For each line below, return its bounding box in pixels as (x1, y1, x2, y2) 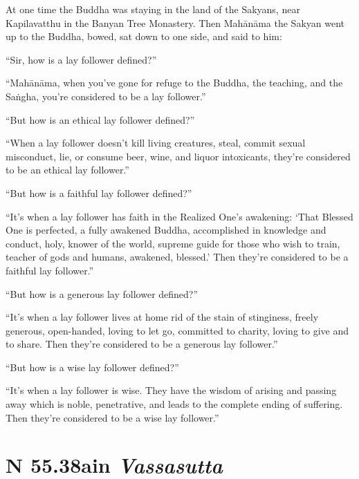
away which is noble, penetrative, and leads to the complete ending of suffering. (6, 397, 343, 411)
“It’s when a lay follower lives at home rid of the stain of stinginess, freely (6, 310, 319, 324)
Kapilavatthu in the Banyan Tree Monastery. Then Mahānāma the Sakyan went (6, 15, 345, 30)
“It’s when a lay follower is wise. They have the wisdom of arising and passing (6, 383, 337, 397)
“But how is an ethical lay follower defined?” (6, 112, 195, 126)
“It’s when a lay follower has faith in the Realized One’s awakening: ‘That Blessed (6, 209, 353, 223)
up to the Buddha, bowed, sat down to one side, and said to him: (6, 29, 282, 44)
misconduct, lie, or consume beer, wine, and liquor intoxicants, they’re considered (6, 149, 351, 163)
